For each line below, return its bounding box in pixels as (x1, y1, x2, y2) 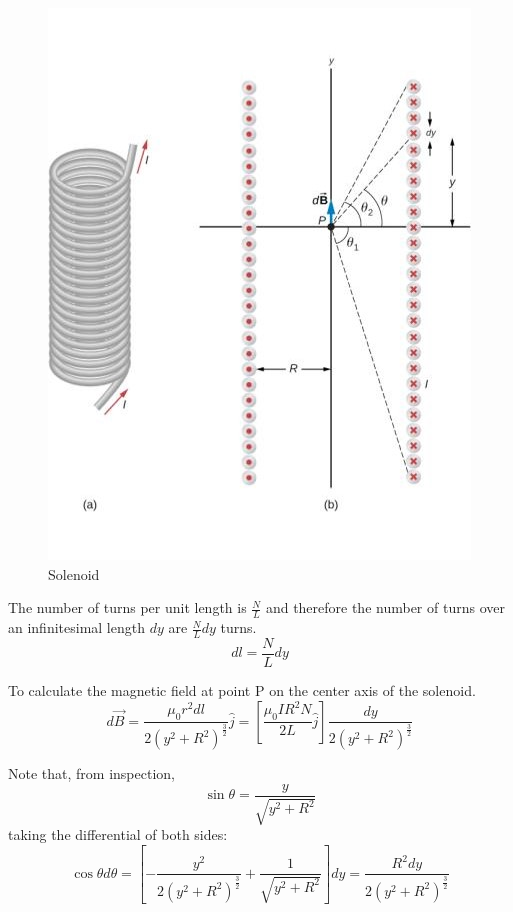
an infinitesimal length (8, 617, 145, 638)
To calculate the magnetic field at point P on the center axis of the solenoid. (8, 679, 476, 700)
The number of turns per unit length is (8, 597, 247, 618)
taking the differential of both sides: (8, 824, 228, 845)
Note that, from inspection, (8, 763, 175, 784)
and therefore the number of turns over (265, 597, 505, 618)
